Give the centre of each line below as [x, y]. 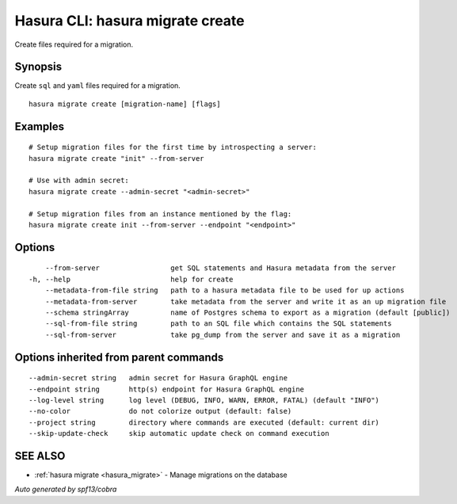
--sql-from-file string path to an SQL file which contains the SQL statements [218, 324]
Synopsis [38, 67]
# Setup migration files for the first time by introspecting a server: [173, 147]
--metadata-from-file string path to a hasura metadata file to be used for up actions [225, 290]
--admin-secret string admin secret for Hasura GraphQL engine [158, 378]
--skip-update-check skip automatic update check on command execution [179, 433]
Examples [40, 126]
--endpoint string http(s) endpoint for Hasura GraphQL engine [167, 389]
